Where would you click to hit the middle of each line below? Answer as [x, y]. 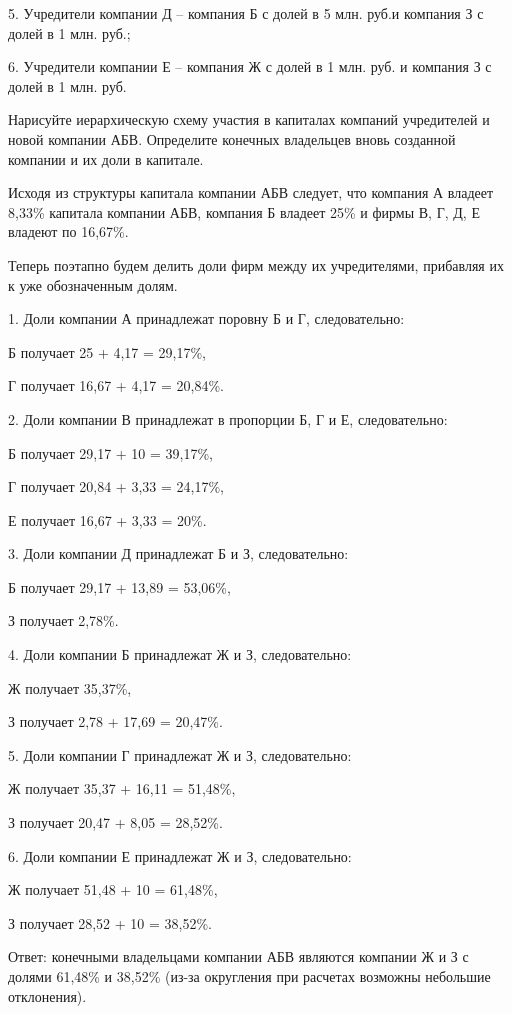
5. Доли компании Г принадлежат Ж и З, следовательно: [180, 754]
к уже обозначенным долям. [93, 284]
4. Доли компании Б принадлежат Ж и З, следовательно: [180, 654]
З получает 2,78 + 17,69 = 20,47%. [115, 721]
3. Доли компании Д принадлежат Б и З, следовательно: [178, 553]
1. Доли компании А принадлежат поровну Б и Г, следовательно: [206, 318]
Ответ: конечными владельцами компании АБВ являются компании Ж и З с [238, 956]
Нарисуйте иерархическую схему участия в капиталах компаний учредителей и [249, 119]
